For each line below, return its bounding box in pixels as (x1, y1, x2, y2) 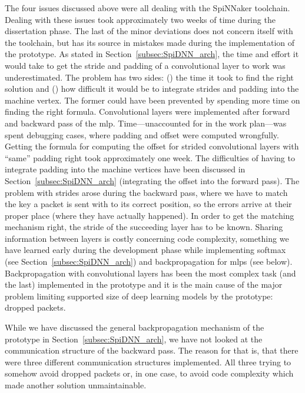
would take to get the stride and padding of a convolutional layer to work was (5, 59, 286, 71)
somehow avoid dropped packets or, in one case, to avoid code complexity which (5, 367, 294, 379)
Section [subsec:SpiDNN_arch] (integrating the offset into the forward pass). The (5, 174, 300, 186)
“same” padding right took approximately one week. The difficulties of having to (5, 151, 295, 164)
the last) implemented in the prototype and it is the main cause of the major (5, 278, 283, 291)
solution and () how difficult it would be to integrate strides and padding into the (5, 82, 299, 95)
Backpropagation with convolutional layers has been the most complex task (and (5, 267, 296, 279)
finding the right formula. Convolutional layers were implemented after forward (5, 105, 290, 118)
